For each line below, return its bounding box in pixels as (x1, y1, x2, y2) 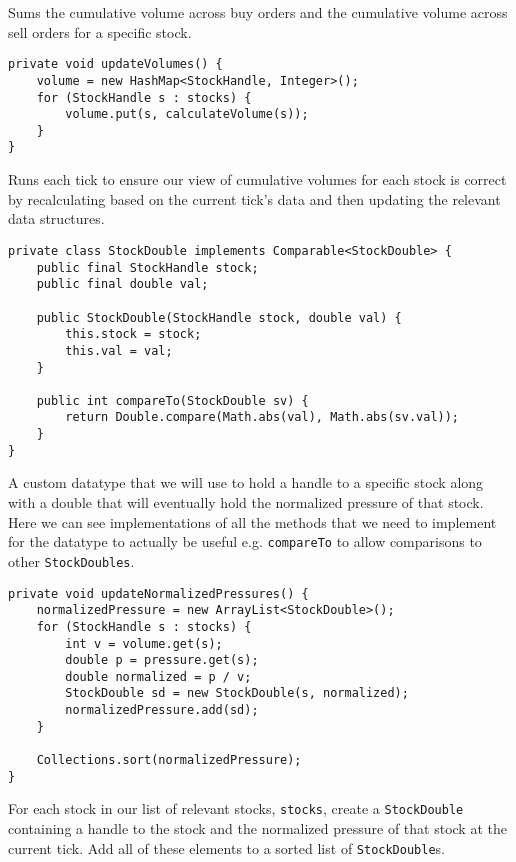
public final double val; (36, 277, 209, 292)
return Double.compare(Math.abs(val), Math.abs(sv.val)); (65, 410, 460, 425)
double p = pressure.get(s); (65, 653, 259, 668)
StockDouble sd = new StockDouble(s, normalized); (65, 686, 409, 701)
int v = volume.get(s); (65, 636, 223, 651)
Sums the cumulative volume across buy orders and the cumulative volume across (8, 2, 508, 22)
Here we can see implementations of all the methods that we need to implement (8, 511, 497, 532)
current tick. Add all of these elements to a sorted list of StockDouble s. (8, 837, 445, 858)
